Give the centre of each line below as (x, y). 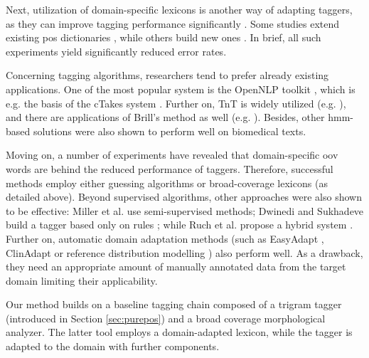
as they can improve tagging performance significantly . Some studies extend (173, 23)
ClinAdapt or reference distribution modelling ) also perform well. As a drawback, (184, 252)
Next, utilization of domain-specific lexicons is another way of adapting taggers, (179, 9)
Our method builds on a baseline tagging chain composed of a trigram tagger (174, 304)
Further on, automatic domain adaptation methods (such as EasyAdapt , (165, 238)
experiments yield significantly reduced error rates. (116, 51)
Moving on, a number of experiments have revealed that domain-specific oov (172, 155)
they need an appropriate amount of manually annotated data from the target (176, 267)
